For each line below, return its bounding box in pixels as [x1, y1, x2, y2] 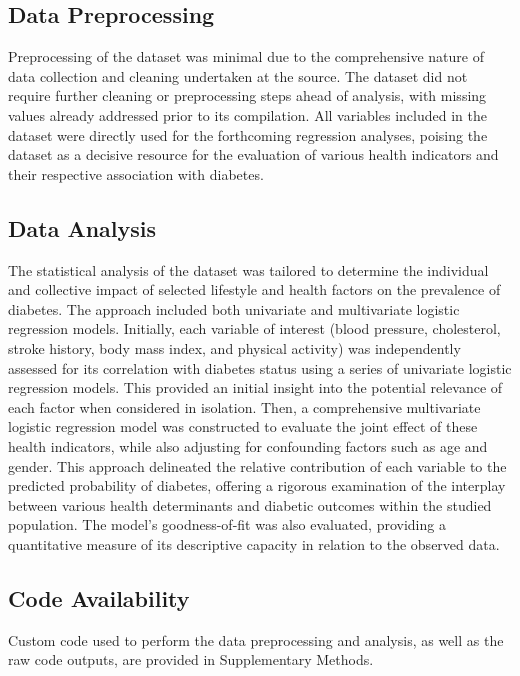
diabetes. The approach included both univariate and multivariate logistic [8, 298, 460, 319]
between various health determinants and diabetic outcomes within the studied [8, 494, 492, 515]
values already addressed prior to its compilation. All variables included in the [8, 104, 487, 125]
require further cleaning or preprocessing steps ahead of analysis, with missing [8, 85, 487, 106]
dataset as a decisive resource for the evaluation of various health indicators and [8, 144, 499, 165]
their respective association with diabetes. [8, 163, 264, 184]
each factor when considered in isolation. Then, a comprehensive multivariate [8, 396, 481, 417]
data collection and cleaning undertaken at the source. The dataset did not [8, 65, 468, 86]
